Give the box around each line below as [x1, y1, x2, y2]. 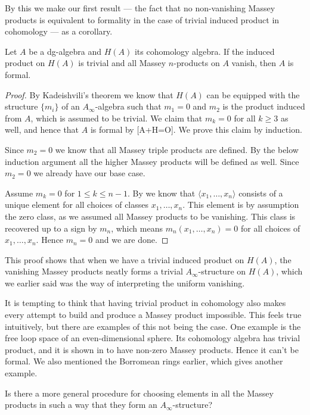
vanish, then [231, 57, 276, 69]
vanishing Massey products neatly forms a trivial [5, 265, 183, 277]
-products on [173, 57, 220, 69]
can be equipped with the [206, 88, 300, 101]
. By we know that [127, 186, 196, 199]
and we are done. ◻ [95, 233, 169, 246]
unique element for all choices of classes [5, 198, 149, 211]
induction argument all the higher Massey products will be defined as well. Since [5, 155, 299, 167]
